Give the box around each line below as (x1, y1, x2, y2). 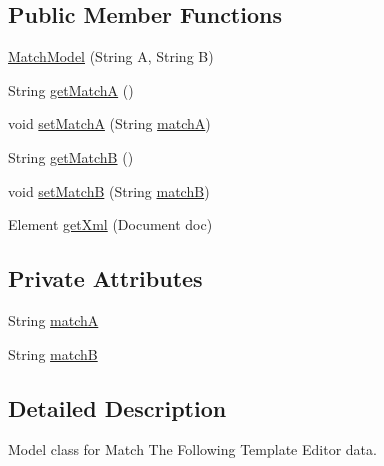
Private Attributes (8, 263, 203, 294)
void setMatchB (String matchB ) (8, 180, 210, 201)
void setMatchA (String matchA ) (8, 113, 211, 134)
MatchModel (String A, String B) (8, 46, 214, 67)
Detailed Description (8, 392, 227, 423)
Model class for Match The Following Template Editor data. (8, 439, 377, 460)
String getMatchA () (8, 79, 134, 100)
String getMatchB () (8, 146, 134, 167)
